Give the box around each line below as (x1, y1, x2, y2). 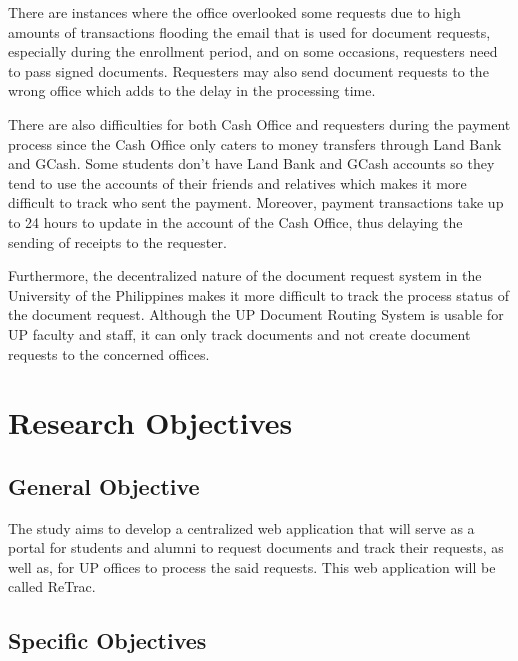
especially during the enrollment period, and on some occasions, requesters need (8, 41, 498, 62)
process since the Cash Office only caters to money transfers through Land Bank (8, 133, 502, 154)
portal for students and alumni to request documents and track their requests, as (8, 537, 504, 558)
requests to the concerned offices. (8, 343, 210, 364)
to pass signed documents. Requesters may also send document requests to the (8, 60, 489, 81)
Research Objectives (8, 402, 293, 443)
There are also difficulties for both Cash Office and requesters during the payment (8, 113, 511, 134)
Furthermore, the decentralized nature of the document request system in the (8, 265, 482, 286)
